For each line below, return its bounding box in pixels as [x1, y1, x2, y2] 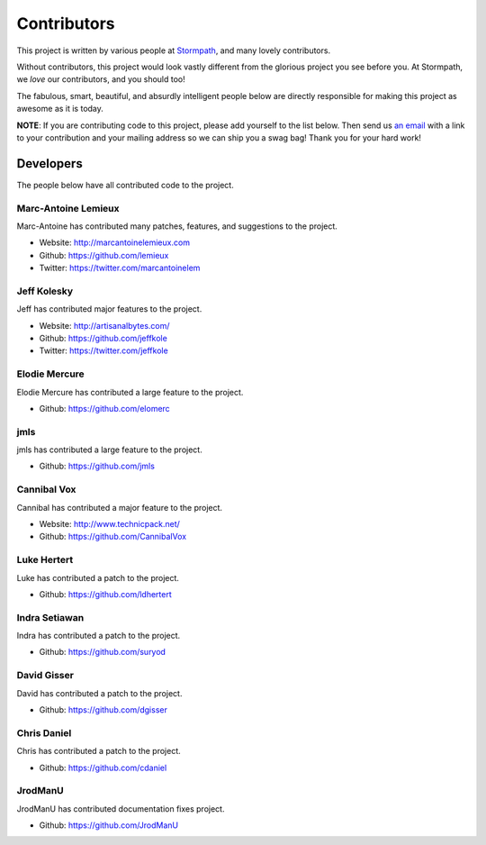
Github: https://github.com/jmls [39, 460, 155, 472]
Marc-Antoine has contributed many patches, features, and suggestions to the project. [16, 221, 337, 232]
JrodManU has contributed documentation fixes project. [16, 803, 225, 814]
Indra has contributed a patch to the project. [16, 631, 181, 641]
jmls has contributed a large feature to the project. [16, 444, 202, 455]
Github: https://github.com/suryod [39, 647, 166, 658]
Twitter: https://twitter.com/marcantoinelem [39, 262, 201, 274]
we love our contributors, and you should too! [16, 74, 186, 85]
